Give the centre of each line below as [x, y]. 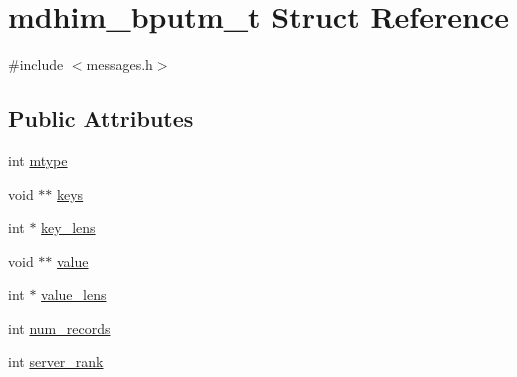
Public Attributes [101, 118]
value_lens [74, 294]
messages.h [119, 64]
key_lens [68, 227]
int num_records [59, 327]
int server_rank [56, 361]
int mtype [38, 159]
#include [36, 64]
